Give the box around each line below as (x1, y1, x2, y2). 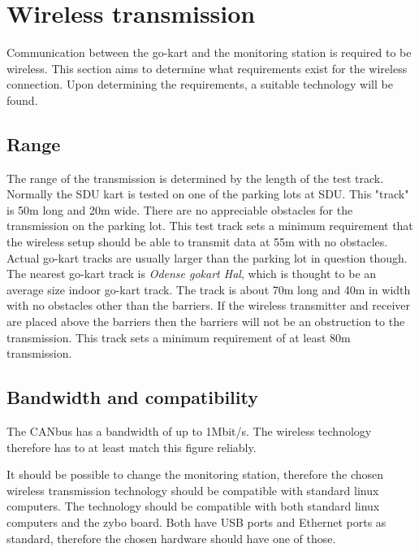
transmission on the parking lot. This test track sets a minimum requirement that (6, 217, 413, 234)
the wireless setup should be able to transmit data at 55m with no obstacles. (6, 233, 388, 250)
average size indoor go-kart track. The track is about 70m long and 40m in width (6, 280, 411, 298)
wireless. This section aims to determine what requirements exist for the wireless (6, 59, 408, 76)
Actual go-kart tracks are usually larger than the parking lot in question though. (6, 249, 408, 266)
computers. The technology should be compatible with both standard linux (6, 498, 380, 515)
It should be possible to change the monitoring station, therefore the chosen (6, 466, 384, 483)
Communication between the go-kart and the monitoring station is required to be (6, 44, 412, 61)
